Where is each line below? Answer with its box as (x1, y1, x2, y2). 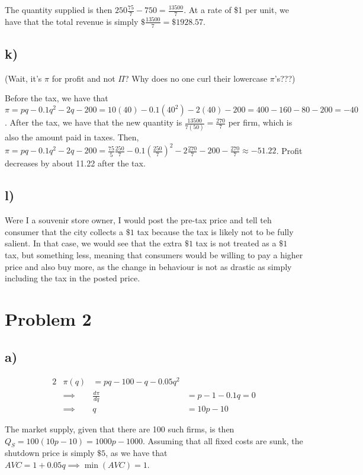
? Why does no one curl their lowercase (125, 72, 268, 84)
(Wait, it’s (5, 72, 42, 84)
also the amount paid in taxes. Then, (5, 131, 139, 143)
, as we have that (105, 447, 168, 459)
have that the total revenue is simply (5, 15, 139, 27)
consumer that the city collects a (5, 225, 124, 237)
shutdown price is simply (5, 447, 95, 459)
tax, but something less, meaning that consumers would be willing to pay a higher (5, 249, 303, 261)
